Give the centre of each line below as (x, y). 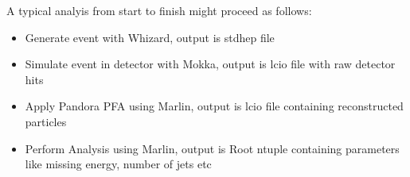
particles (46, 121)
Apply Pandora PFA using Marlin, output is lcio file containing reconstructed (214, 106)
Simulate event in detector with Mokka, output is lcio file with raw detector (210, 64)
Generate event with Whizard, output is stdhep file (150, 37)
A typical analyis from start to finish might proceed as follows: (159, 10)
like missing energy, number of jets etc (118, 164)
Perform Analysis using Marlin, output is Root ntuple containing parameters (212, 148)
